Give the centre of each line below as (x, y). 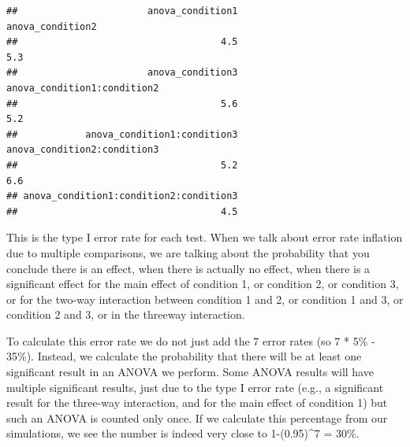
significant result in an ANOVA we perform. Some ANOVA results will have (190, 372)
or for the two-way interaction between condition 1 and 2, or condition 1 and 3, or (205, 299)
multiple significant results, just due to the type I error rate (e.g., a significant (195, 387)
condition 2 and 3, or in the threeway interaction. (126, 314)
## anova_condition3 (122, 73)
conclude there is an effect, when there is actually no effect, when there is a (188, 268)
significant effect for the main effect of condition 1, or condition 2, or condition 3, (203, 284)
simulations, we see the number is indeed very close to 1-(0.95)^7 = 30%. (183, 433)
